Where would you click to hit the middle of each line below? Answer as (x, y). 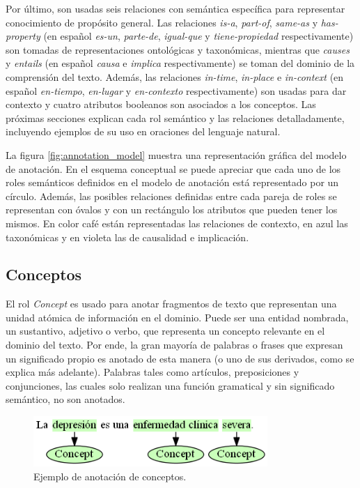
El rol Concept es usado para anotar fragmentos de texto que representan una (171, 304)
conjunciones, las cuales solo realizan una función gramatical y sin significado (170, 385)
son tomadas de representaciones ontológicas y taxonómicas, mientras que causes (178, 49)
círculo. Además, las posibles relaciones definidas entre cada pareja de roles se (171, 196)
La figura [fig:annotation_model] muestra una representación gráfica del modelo (176, 154)
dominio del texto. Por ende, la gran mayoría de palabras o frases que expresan (174, 345)
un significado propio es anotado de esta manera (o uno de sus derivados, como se (180, 358)
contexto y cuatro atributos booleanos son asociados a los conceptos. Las (161, 104)
